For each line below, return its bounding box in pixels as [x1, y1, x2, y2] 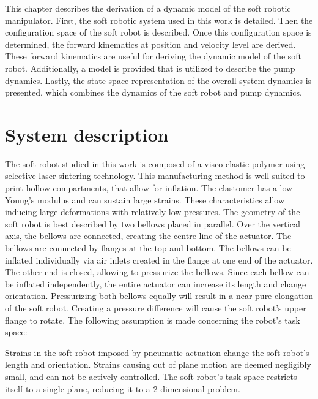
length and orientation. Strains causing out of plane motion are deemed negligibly [5, 358, 311, 371]
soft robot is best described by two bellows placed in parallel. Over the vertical [5, 217, 300, 230]
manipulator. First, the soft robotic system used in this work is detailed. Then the [5, 13, 313, 26]
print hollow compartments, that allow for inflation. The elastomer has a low [5, 181, 293, 194]
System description [5, 121, 169, 146]
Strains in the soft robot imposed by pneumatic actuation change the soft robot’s [5, 346, 309, 359]
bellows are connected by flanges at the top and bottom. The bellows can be [5, 241, 291, 254]
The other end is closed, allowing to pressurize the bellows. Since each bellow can [5, 265, 309, 278]
